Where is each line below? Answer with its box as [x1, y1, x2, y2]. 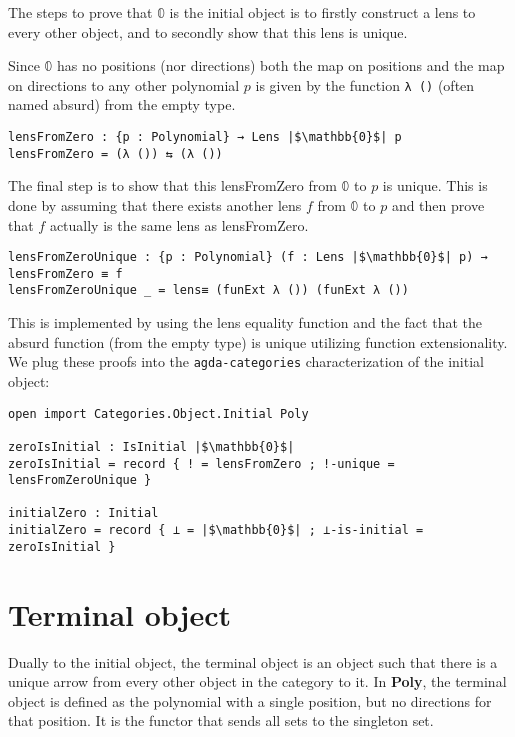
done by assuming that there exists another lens [8, 194, 302, 215]
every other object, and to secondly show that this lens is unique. [8, 21, 408, 42]
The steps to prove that [8, 2, 153, 22]
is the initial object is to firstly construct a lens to [169, 2, 476, 22]
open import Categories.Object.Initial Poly [8, 406, 309, 421]
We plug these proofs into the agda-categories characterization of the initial [8, 351, 484, 372]
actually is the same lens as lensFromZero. [49, 214, 309, 235]
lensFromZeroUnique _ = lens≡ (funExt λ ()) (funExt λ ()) [8, 283, 409, 298]
